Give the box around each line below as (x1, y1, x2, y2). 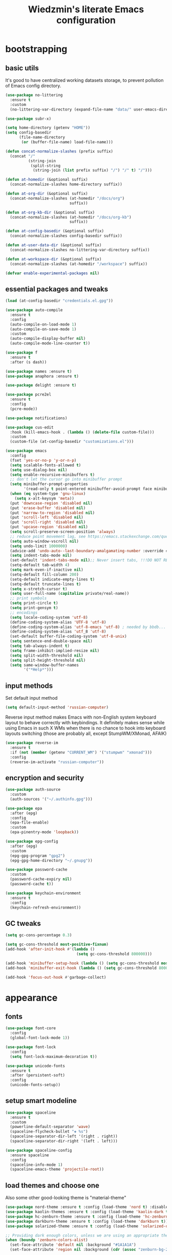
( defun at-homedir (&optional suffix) (5, 177, 88, 182)
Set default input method (5, 695, 58, 701)
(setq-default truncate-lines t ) (10, 581, 81, 587)
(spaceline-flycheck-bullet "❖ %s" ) (10, 1129, 88, 1134)
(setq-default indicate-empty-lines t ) (10, 577, 95, 582)
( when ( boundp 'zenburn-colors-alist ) (5, 1238, 88, 1243)
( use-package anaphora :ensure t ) (5, 374, 79, 379)
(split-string (30, 163, 60, 168)
